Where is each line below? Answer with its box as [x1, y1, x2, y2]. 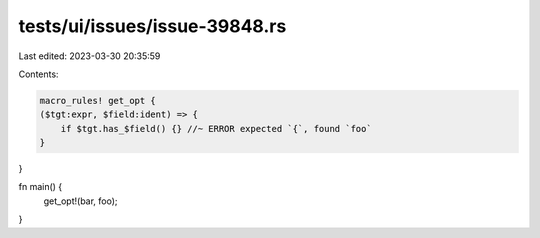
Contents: [18, 68, 59, 80]
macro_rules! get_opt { [39, 95, 157, 106]
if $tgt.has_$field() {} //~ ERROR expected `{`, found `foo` [60, 123, 372, 134]
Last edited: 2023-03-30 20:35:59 [18, 50, 161, 62]
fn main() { [18, 181, 63, 193]
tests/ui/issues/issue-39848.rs [18, 15, 287, 37]
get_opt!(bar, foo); [43, 195, 119, 207]
